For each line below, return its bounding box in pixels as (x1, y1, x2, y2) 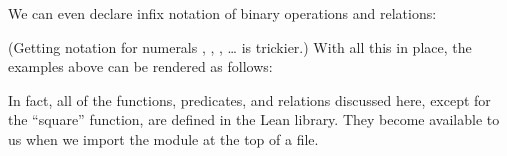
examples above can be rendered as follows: (8, 56, 273, 77)
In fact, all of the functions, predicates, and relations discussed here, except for (8, 89, 491, 110)
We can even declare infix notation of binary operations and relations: (8, 3, 437, 23)
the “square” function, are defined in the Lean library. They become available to (8, 109, 500, 130)
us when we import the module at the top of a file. (8, 128, 319, 149)
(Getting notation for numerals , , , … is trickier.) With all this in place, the (8, 36, 472, 57)
